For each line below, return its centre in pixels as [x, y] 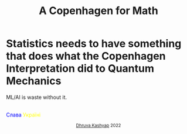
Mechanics [34, 81]
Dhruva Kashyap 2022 [98, 125]
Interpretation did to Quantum [80, 69]
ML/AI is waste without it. [37, 97]
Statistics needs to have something [94, 44]
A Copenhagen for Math [98, 11]
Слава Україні [23, 115]
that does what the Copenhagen [86, 56]
